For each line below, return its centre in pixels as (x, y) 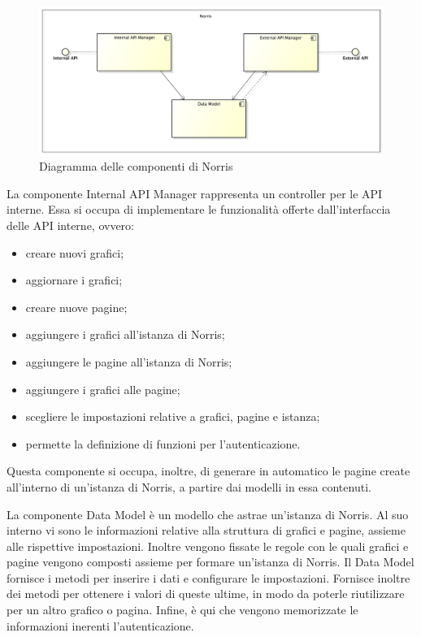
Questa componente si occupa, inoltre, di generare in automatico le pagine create (208, 471)
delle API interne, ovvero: (70, 225)
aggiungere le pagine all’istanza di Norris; (129, 361)
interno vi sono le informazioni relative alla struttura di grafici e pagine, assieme (206, 530)
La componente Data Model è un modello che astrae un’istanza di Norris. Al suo (208, 514)
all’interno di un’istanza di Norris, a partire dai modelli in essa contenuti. (189, 486)
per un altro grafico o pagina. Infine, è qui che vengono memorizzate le (182, 610)
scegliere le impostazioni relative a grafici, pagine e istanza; (173, 416)
